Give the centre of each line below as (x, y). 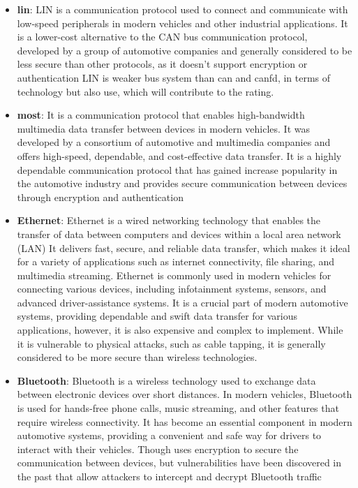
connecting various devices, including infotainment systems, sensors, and (172, 289)
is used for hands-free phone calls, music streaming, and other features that (178, 408)
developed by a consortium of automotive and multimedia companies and (174, 142)
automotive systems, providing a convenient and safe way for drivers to (169, 435)
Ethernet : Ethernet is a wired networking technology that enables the (169, 220)
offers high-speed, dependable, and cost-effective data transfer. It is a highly (179, 155)
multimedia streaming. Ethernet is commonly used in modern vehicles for (174, 275)
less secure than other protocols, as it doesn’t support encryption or (162, 64)
